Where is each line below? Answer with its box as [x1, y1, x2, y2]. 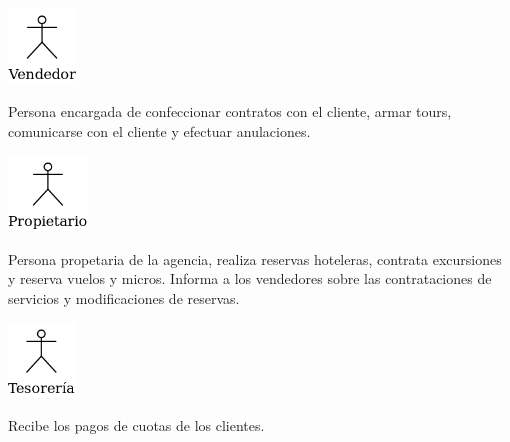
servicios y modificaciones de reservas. [8, 287, 240, 308]
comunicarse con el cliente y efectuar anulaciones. [8, 120, 311, 141]
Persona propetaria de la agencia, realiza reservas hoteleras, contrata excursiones [8, 248, 502, 269]
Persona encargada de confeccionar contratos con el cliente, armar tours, [8, 101, 452, 122]
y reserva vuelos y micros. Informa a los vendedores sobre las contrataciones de [8, 268, 492, 289]
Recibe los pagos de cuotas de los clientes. [8, 415, 265, 436]
